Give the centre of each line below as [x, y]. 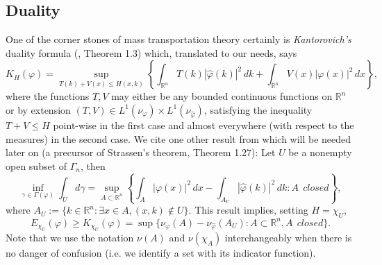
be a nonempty [320, 152]
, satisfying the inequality [258, 109]
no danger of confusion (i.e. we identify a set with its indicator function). [161, 252]
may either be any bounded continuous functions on [222, 96]
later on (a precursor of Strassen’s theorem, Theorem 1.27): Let [141, 152]
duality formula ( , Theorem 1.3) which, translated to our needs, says [151, 52]
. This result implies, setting [248, 210]
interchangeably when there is [288, 237]
